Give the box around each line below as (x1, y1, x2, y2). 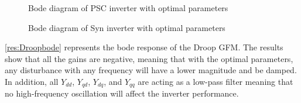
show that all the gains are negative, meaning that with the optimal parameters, (5, 52, 293, 64)
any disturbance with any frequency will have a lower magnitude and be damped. (5, 64, 297, 76)
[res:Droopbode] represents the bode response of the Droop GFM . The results (5, 41, 283, 53)
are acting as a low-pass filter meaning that (138, 75, 293, 87)
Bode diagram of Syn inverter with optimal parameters (28, 21, 225, 33)
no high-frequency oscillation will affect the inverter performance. (5, 87, 239, 99)
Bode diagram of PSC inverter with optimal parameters (28, 2, 228, 13)
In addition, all (5, 75, 59, 87)
